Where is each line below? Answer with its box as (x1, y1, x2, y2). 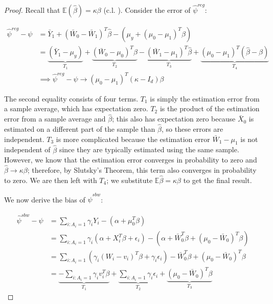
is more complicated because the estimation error (56, 133, 210, 144)
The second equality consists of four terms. (4, 93, 139, 104)
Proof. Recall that (4, 4, 60, 15)
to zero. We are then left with (4, 174, 97, 185)
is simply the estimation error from (150, 93, 260, 104)
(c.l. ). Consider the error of (103, 4, 191, 15)
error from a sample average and (4, 113, 106, 124)
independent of (4, 144, 51, 155)
